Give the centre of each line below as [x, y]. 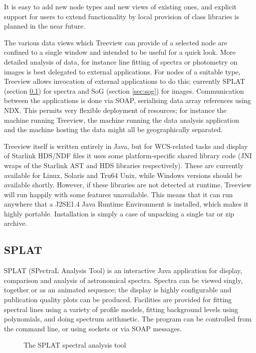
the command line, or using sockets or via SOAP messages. [93, 328]
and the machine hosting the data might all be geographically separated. [113, 129]
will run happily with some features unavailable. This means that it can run [118, 194]
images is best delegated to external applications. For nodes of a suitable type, [122, 71]
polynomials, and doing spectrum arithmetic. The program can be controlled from [128, 319]
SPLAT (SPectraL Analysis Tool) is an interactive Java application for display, [123, 270]
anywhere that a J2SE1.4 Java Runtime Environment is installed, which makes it [126, 204]
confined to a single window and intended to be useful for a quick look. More [120, 52]
